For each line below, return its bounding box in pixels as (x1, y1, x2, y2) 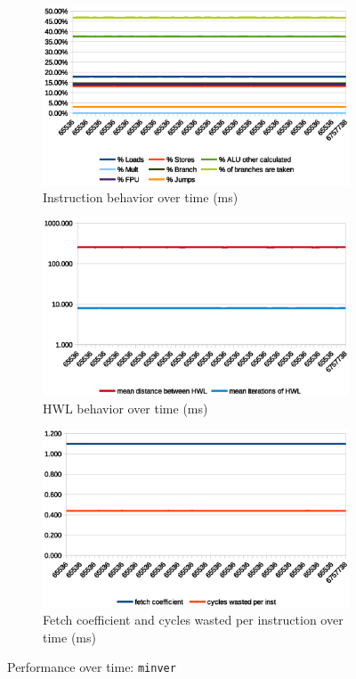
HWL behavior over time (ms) (43, 398, 208, 417)
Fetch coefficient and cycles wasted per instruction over (43, 610, 344, 629)
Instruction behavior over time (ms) (43, 188, 239, 207)
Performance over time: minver (7, 658, 176, 676)
